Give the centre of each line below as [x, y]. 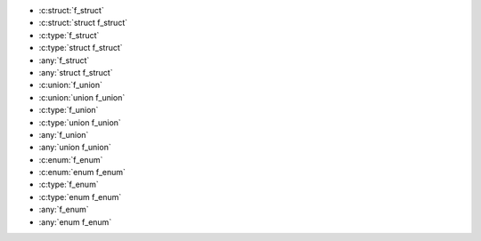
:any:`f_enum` [64, 210]
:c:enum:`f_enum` [71, 159]
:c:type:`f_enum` [69, 185]
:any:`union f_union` [75, 148]
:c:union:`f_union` [70, 85]
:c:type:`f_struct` [69, 35]
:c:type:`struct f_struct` [81, 48]
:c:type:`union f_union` [80, 122]
